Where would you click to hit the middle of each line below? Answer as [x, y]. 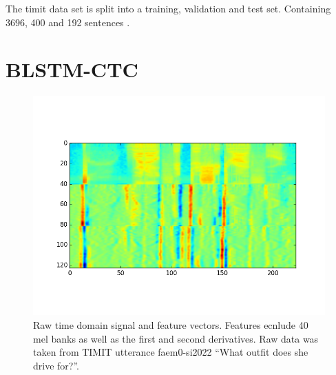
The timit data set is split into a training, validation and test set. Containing [168, 8]
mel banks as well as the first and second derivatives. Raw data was [176, 338]
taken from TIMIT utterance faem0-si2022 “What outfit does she [171, 352]
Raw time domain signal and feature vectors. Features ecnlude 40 [171, 324]
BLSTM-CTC [72, 69]
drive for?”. [56, 365]
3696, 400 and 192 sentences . [68, 22]
